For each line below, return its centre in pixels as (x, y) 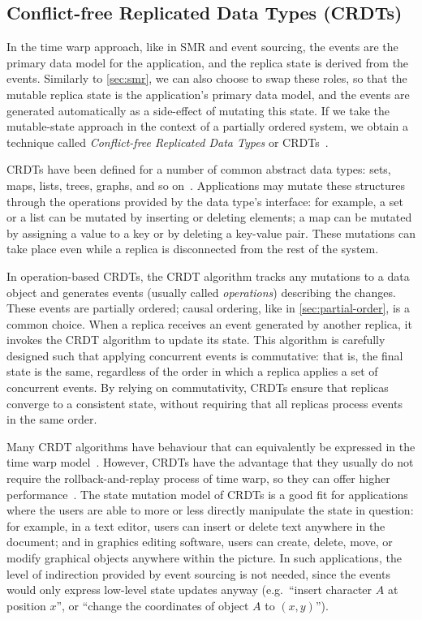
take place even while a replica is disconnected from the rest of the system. (193, 249)
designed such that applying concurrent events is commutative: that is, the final (205, 355)
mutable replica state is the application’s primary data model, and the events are (208, 94)
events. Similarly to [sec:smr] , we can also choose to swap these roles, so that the (207, 78)
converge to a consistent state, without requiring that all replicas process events (205, 403)
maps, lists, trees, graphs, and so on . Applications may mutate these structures (206, 185)
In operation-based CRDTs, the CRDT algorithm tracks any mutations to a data (208, 276)
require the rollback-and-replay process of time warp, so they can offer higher (198, 478)
